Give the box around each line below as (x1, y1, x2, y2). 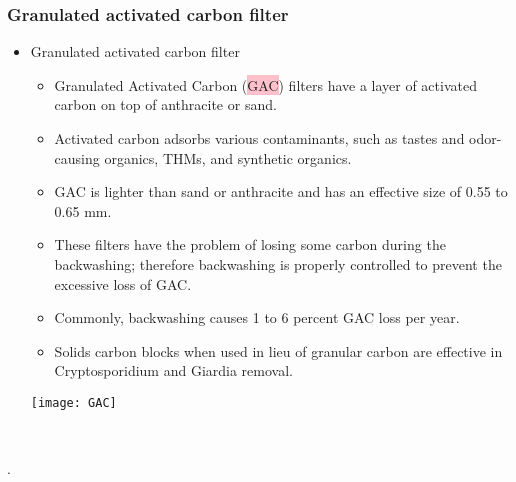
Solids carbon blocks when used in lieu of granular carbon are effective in (54, 340, 503, 361)
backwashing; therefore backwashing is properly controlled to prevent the (54, 253, 502, 274)
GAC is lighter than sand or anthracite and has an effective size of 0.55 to (54, 181, 508, 202)
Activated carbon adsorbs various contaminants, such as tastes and (54, 128, 465, 148)
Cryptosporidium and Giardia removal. (54, 360, 293, 381)
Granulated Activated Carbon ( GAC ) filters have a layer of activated (54, 74, 477, 95)
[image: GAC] (30, 395, 117, 410)
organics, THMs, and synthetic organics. (104, 147, 352, 168)
